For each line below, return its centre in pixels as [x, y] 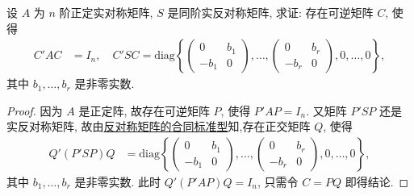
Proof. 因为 [35, 110]
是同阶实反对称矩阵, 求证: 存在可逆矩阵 [270, 12]
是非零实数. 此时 [117, 182]
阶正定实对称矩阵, [106, 12]
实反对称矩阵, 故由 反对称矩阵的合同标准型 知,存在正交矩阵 [159, 126]
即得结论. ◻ [377, 182]
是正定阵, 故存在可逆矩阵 [144, 110]
